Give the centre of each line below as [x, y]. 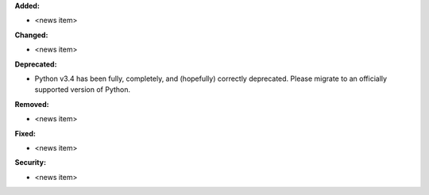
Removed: [32, 104]
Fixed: [25, 133]
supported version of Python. [83, 90]
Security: [31, 162]
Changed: [31, 35]
